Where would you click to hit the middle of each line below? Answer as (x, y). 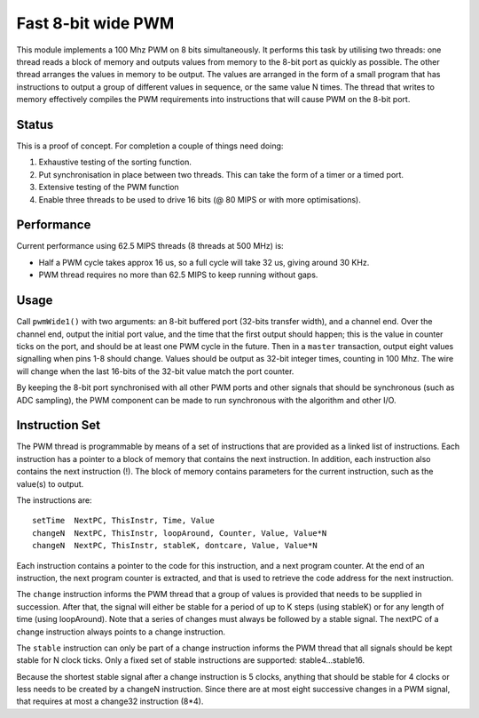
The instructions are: (54, 500)
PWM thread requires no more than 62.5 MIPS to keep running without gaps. (178, 275)
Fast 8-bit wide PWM (95, 23)
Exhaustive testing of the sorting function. (115, 162)
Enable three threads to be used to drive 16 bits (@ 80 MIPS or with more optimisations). (200, 199)
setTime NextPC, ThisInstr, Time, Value (123, 521)
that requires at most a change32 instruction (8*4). (110, 701)
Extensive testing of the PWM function (109, 187)
